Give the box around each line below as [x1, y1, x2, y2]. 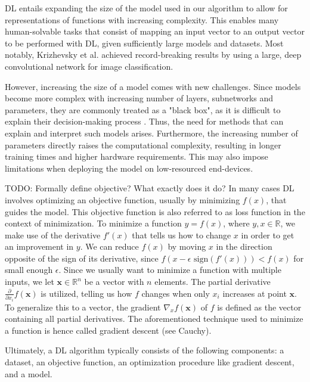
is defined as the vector [217, 300, 302, 313]
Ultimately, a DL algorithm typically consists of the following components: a [5, 344, 284, 356]
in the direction [216, 240, 272, 253]
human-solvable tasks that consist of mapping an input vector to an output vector [5, 25, 305, 38]
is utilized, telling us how [41, 287, 132, 299]
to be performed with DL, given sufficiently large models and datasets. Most [5, 36, 284, 49]
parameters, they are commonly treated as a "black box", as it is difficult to [5, 103, 281, 116]
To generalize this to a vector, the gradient [5, 300, 161, 313]
